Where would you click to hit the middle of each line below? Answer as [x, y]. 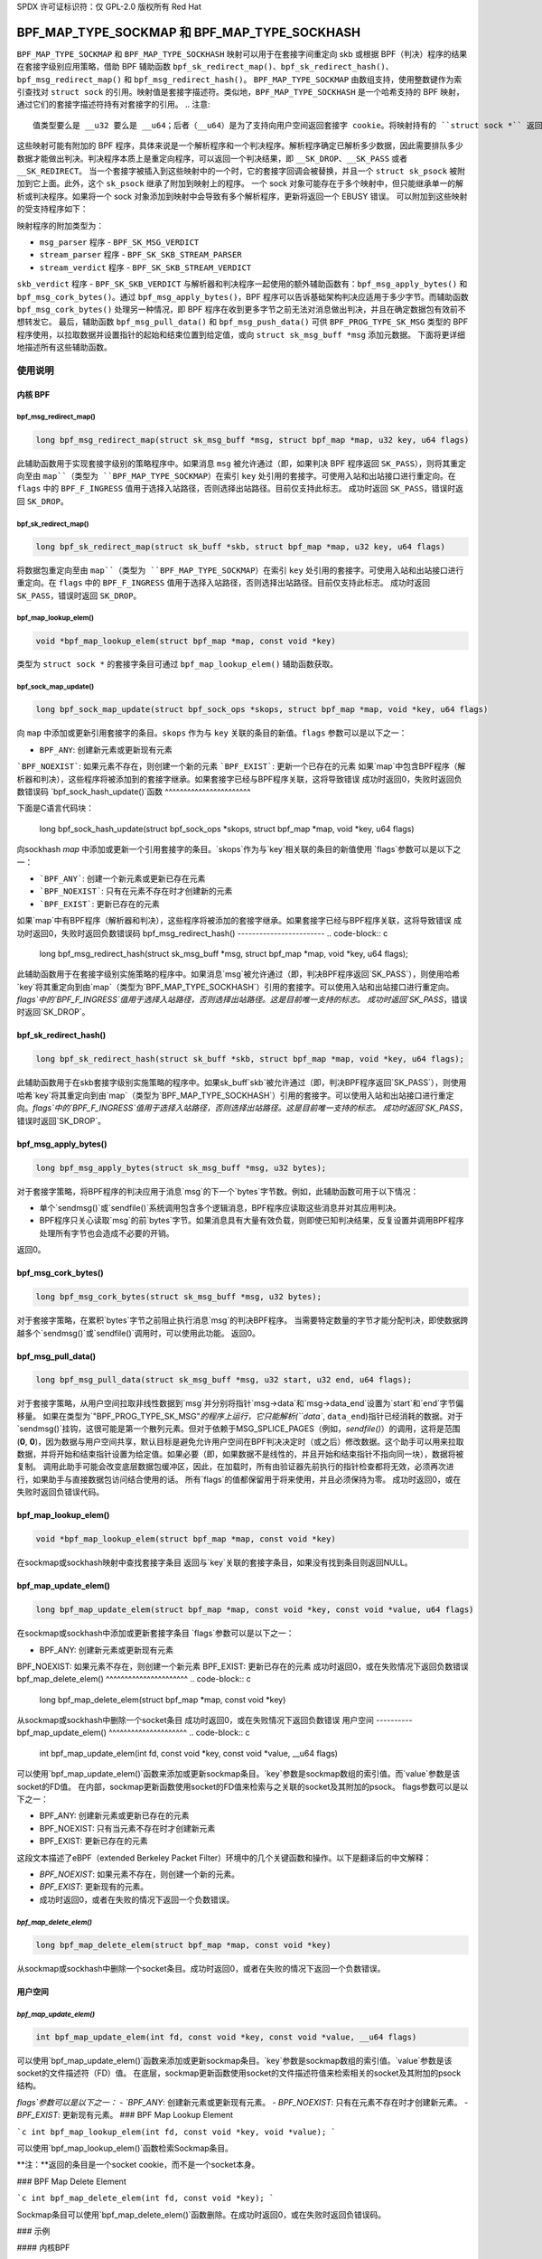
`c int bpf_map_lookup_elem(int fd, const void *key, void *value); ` [176, 2132]
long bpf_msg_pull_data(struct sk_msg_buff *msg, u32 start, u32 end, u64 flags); [224, 1380]
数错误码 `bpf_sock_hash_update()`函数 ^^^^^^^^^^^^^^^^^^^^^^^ [134, 792]
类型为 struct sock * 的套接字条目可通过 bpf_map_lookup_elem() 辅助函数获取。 [178, 664]
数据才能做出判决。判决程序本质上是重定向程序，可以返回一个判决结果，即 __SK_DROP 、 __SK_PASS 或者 [212, 158]
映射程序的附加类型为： [60, 225]
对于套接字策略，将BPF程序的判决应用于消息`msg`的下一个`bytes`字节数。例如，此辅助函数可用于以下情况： [218, 1191]
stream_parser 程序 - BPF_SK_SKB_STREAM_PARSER [141, 255]
